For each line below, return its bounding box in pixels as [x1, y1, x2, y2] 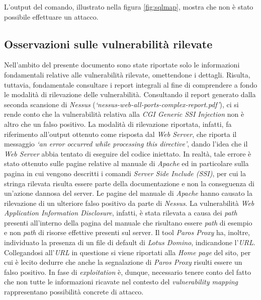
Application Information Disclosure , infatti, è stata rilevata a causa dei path [4, 207, 237, 218]
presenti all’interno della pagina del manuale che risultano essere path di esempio [4, 217, 252, 228]
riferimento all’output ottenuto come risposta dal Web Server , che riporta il [4, 128, 237, 139]
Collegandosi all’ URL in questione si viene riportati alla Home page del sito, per [4, 247, 251, 257]
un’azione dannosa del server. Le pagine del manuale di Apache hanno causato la [4, 188, 252, 198]
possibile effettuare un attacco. [4, 11, 99, 22]
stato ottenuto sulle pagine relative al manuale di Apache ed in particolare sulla [4, 158, 249, 169]
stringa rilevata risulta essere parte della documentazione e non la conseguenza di [4, 178, 254, 188]
